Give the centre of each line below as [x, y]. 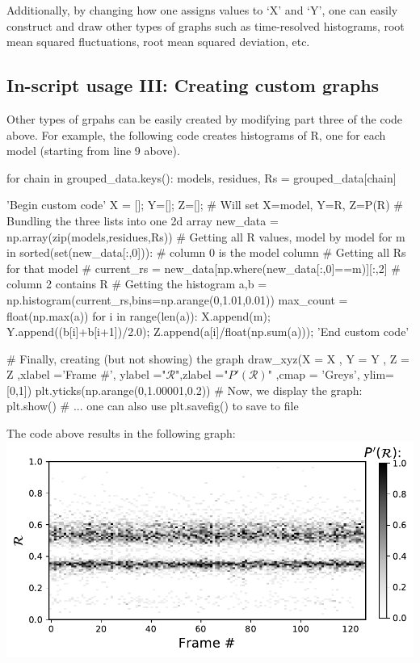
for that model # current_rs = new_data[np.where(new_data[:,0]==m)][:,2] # [204, 268]
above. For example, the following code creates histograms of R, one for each [196, 134]
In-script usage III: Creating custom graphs [193, 85]
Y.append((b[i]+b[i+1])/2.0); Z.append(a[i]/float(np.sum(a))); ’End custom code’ [208, 331]
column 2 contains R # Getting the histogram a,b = [137, 284]
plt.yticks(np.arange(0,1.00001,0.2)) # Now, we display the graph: [199, 390]
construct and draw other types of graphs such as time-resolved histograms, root [206, 25]
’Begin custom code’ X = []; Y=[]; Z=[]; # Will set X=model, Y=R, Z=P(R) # [205, 205]
